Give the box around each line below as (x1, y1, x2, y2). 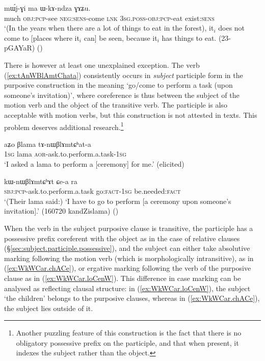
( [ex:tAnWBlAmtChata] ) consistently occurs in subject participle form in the (4, 69, 243, 80)
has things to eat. (162, 32, 217, 43)
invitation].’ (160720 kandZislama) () (4, 205, 119, 216)
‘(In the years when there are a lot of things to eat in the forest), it (4, 22, 214, 33)
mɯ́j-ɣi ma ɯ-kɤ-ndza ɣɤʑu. (4, 3, 91, 13)
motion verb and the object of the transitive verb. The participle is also (4, 99, 227, 110)
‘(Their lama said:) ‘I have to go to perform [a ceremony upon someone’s (4, 195, 231, 206)
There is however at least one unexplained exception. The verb (4, 59, 200, 70)
